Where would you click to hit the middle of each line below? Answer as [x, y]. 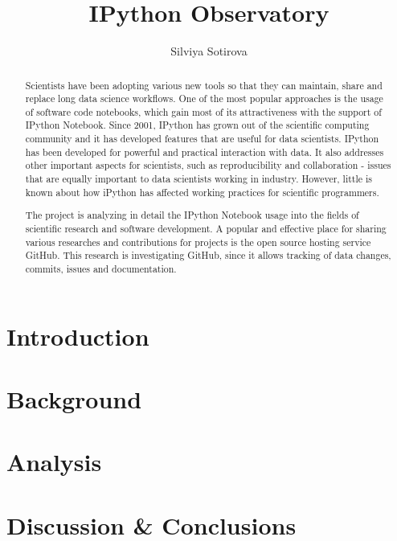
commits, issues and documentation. [101, 268]
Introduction [78, 336]
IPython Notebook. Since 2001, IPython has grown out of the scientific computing [197, 125]
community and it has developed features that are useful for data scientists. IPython [202, 139]
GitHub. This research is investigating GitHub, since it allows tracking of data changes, [208, 255]
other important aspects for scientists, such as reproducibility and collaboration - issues [208, 165]
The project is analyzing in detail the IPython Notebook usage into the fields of [192, 215]
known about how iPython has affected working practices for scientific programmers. [202, 192]
